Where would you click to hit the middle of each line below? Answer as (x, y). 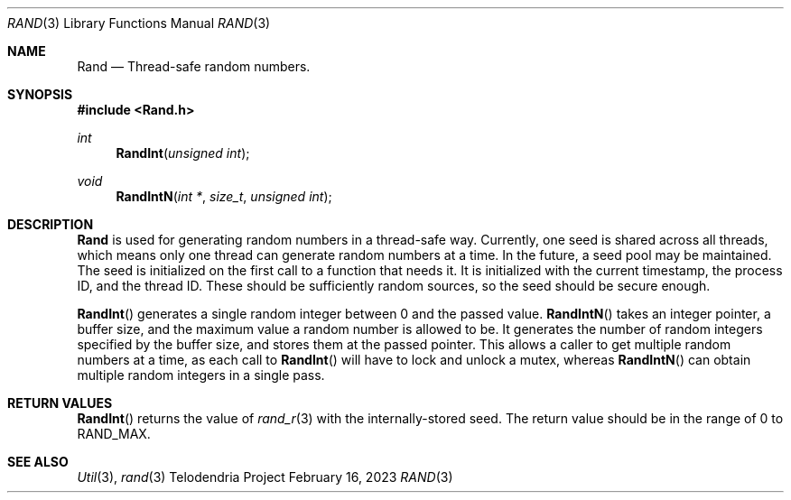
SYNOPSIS (40, 94)
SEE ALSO (38, 462)
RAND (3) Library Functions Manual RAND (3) (139, 23)
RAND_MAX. (114, 434)
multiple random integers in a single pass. (201, 375)
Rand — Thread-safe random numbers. (194, 66)
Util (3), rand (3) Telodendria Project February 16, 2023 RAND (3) (265, 477)
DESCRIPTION (51, 224)
